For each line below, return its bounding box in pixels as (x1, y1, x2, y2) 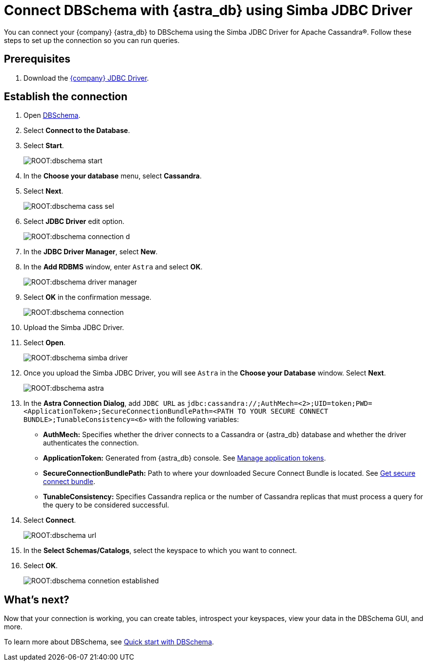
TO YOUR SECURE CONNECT (237, 407, 328, 416)
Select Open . (23, 338, 65, 347)
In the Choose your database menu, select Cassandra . (23, 172, 202, 180)
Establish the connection (4, 90, 128, 103)
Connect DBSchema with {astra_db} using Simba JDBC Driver (4, 2, 413, 19)
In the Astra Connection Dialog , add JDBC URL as (23, 399, 185, 408)
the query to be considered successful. (43, 501, 170, 510)
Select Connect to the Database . (23, 126, 130, 135)
